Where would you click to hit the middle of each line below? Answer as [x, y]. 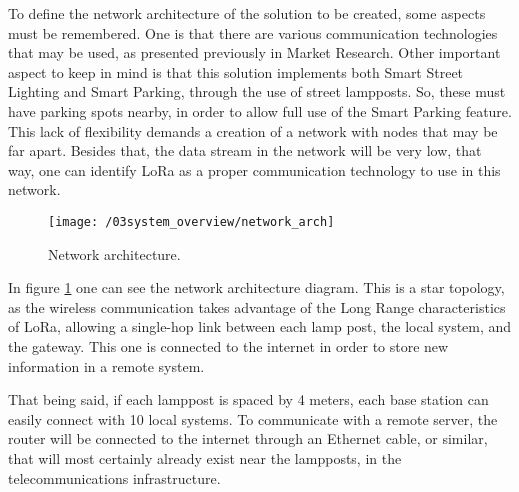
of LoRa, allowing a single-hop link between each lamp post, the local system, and [260, 326]
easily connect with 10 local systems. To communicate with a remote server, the [253, 418]
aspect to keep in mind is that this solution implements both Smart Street [236, 71]
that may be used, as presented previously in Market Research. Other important [254, 52]
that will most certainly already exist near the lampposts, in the [205, 457]
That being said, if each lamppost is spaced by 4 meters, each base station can [248, 399]
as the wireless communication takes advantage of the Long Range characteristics [257, 306]
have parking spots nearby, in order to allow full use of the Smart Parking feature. [260, 110]
